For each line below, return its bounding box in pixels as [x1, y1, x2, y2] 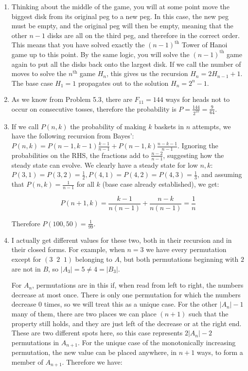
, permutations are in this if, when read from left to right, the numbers [32, 280, 244, 290]
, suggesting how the [163, 150, 224, 160]
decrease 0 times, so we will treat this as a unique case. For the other [11, 299, 217, 309]
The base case [11, 78, 53, 88]
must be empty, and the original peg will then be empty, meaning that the [11, 20, 233, 31]
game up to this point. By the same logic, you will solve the [11, 49, 190, 59]
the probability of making [70, 121, 146, 131]
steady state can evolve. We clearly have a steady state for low [11, 159, 198, 170]
